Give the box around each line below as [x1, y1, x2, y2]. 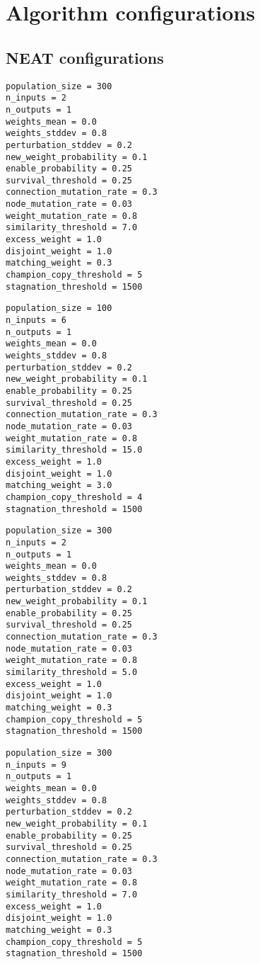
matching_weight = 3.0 [6, 480, 112, 491]
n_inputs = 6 [6, 315, 66, 326]
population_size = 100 [6, 303, 112, 314]
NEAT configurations [6, 46, 164, 68]
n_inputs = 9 [6, 759, 66, 770]
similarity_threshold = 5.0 [6, 667, 138, 678]
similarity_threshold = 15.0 [6, 445, 143, 455]
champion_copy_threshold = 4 [6, 492, 143, 502]
